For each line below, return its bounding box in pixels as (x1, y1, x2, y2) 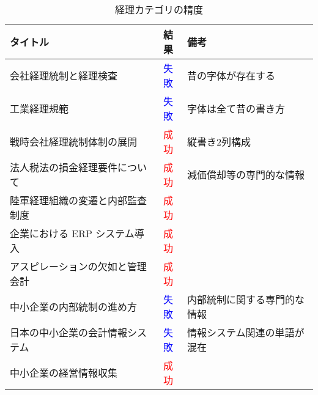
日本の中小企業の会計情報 (10, 325, 128, 339)
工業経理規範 (10, 102, 69, 116)
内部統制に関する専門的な (187, 292, 305, 306)
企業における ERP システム (10, 226, 135, 240)
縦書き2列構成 (187, 135, 251, 149)
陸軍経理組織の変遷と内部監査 (10, 193, 147, 207)
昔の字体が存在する (187, 68, 276, 83)
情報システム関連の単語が (187, 325, 305, 339)
